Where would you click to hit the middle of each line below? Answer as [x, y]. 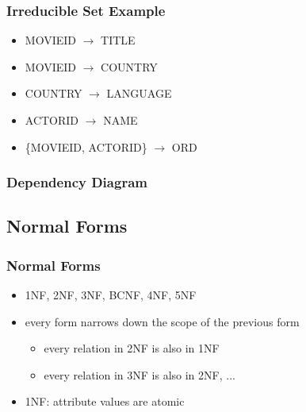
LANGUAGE [139, 93]
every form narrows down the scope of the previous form [162, 321]
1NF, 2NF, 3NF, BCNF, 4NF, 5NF [111, 295]
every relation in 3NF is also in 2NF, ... [140, 374]
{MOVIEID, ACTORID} [86, 146]
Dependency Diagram [77, 182]
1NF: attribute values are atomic [105, 401]
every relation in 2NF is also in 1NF [132, 348]
